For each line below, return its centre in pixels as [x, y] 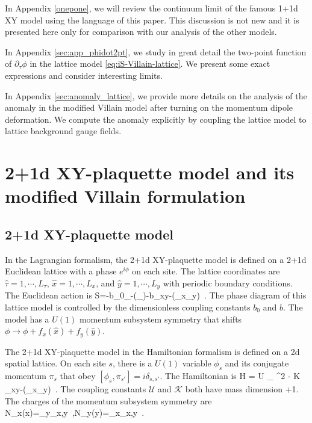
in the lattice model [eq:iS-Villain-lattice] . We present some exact [150, 63]
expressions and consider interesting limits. [84, 75]
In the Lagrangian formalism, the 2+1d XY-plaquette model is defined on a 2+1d [156, 259]
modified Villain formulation [125, 196]
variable [197, 363]
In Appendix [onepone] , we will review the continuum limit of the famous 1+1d [151, 8]
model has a [27, 319]
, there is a [133, 363]
